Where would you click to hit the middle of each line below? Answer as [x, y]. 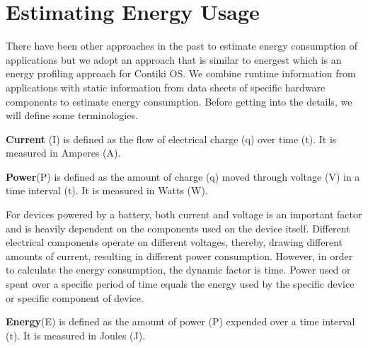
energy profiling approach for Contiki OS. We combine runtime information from [181, 73]
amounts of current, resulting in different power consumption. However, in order [179, 256]
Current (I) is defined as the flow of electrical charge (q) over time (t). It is [171, 139]
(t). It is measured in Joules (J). [76, 335]
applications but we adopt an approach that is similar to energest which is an [174, 59]
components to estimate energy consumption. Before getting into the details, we [179, 101]
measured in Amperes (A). [63, 153]
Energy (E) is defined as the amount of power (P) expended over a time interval [180, 321]
